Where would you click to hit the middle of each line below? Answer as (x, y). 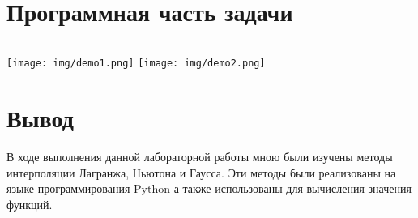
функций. (30, 204)
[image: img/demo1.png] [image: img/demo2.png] (136, 64)
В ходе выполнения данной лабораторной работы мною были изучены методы (200, 156)
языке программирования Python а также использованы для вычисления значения (209, 188)
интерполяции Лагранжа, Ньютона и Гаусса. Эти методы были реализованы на (201, 172)
